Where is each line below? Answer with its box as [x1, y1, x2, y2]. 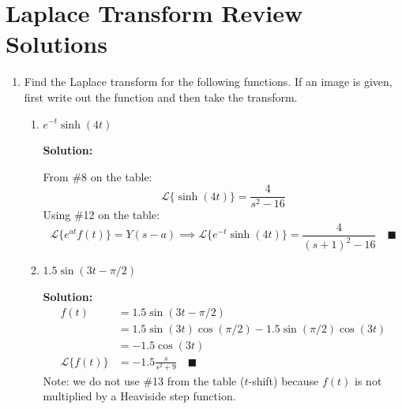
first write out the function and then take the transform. [24, 88, 298, 105]
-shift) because [248, 372, 319, 389]
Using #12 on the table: [43, 206, 160, 223]
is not [355, 372, 382, 389]
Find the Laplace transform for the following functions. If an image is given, [24, 73, 393, 90]
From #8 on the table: [43, 168, 152, 184]
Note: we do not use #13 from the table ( [43, 372, 245, 389]
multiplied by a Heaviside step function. [43, 388, 236, 404]
